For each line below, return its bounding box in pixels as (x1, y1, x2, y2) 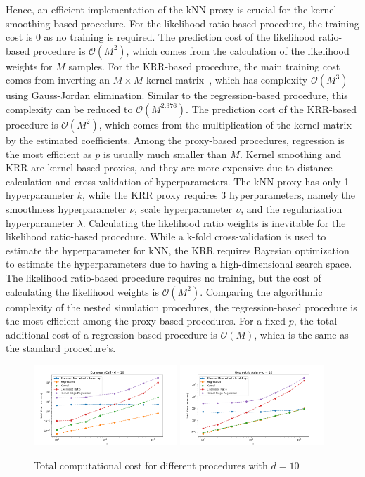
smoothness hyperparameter (6, 201, 127, 216)
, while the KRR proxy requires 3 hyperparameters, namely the (82, 188, 356, 202)
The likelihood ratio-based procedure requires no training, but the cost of (6, 270, 321, 285)
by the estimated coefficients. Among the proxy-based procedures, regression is (6, 132, 345, 147)
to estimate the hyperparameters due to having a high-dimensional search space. (6, 256, 352, 271)
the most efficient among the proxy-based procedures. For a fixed (6, 313, 286, 328)
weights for (6, 58, 53, 73)
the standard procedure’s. (6, 341, 116, 355)
